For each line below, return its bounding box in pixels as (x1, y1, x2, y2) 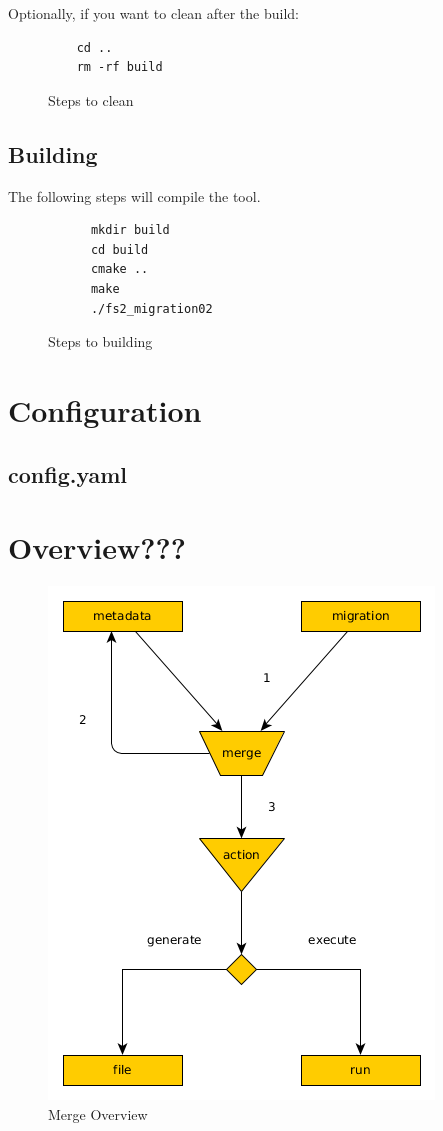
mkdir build (90, 223, 170, 238)
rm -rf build (76, 60, 163, 75)
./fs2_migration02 (90, 301, 213, 316)
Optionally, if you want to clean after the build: (8, 3, 299, 23)
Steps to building (48, 331, 153, 352)
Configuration (8, 389, 202, 430)
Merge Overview (48, 1103, 148, 1124)
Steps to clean (48, 89, 134, 110)
